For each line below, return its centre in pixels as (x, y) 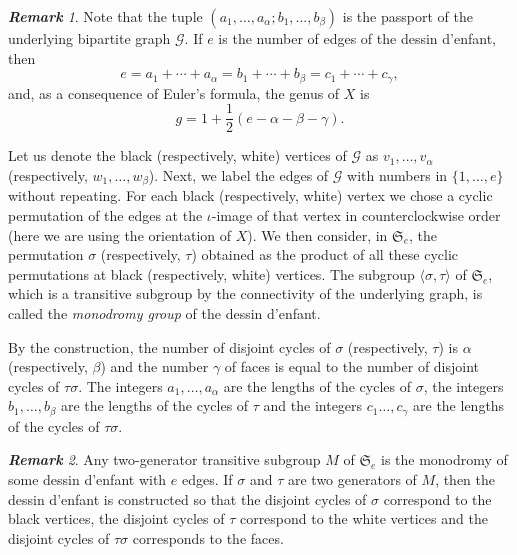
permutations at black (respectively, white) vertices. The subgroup (211, 273)
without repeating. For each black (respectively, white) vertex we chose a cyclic (250, 195)
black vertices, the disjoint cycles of (116, 518)
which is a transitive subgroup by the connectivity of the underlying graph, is (245, 293)
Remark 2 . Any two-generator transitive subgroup (164, 459)
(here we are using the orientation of (120, 234)
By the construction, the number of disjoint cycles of (169, 346)
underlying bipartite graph (89, 38)
